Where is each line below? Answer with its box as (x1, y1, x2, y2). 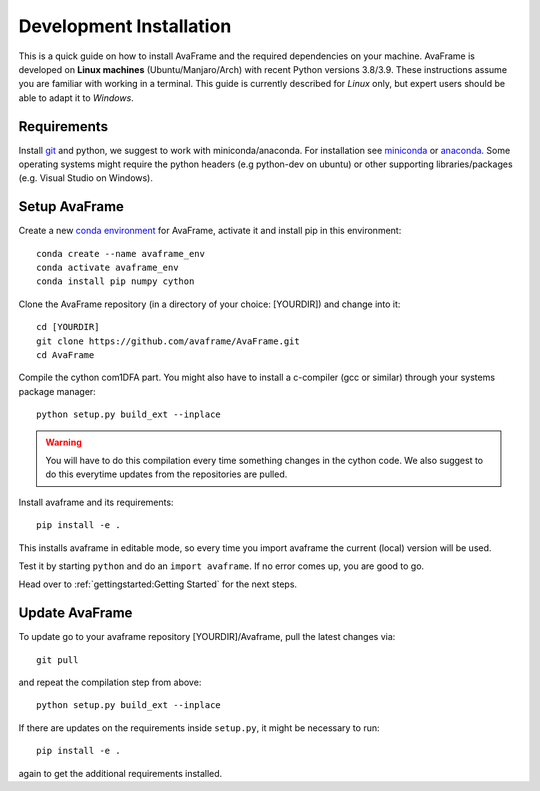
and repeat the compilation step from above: (18, 676, 202, 689)
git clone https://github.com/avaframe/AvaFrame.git (36, 335, 300, 347)
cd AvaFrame (36, 350, 95, 361)
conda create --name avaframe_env (36, 248, 205, 259)
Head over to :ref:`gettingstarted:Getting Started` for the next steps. (18, 578, 298, 590)
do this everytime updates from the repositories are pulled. (45, 468, 288, 480)
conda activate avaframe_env (36, 262, 179, 274)
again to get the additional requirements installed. (18, 767, 223, 779)
